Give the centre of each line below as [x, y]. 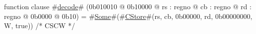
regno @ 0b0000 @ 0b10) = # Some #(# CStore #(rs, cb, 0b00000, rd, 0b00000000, [128, 16]
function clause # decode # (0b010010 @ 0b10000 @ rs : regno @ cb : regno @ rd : [128, 6]
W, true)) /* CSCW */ [40, 25]
